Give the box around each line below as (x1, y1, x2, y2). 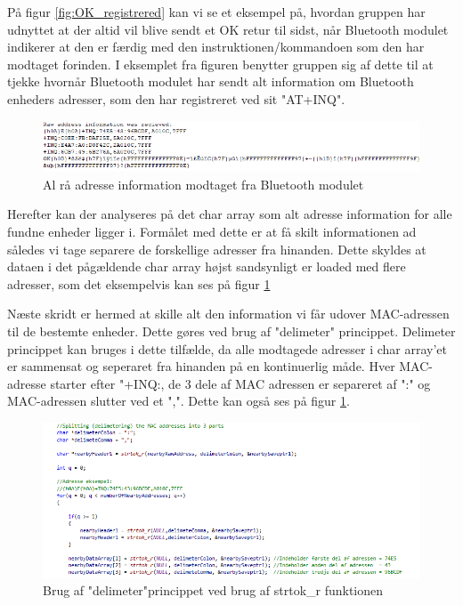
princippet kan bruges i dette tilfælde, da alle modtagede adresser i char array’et (7, 339, 448, 358)
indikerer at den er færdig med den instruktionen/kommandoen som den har (7, 37, 425, 56)
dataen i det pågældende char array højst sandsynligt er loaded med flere (7, 257, 406, 276)
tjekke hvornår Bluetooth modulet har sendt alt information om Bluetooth (7, 72, 414, 91)
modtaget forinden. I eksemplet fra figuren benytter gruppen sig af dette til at (7, 54, 434, 73)
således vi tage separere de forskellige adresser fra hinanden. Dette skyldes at (7, 239, 426, 258)
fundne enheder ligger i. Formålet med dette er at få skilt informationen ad (7, 222, 417, 241)
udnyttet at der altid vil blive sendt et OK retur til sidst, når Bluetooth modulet (7, 20, 449, 38)
